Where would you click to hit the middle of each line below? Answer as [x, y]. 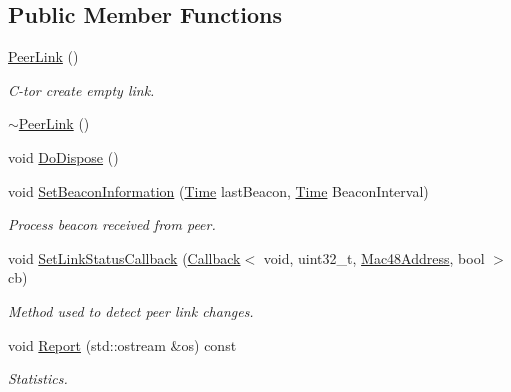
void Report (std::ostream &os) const [122, 344]
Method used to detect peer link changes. [131, 310]
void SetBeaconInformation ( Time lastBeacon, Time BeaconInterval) [218, 190]
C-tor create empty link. [81, 89]
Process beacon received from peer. [112, 224]
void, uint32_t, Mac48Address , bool [374, 257]
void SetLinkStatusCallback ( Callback [124, 257]
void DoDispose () [63, 156]
